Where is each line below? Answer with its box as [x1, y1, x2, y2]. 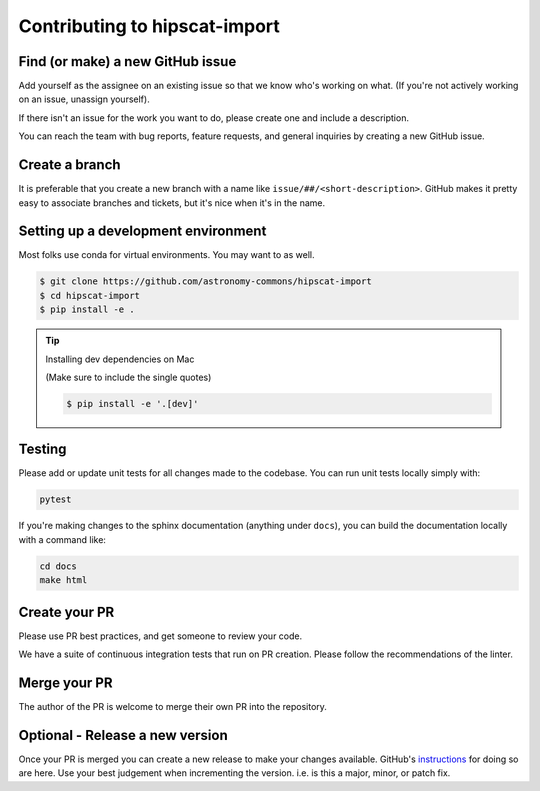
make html [39, 575, 88, 586]
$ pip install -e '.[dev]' [66, 398, 199, 409]
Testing [18, 441, 67, 458]
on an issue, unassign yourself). [18, 93, 150, 105]
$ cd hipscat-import [39, 290, 140, 301]
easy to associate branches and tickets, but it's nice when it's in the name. [18, 196, 326, 209]
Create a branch [18, 156, 121, 174]
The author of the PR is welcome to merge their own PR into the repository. [18, 700, 327, 712]
